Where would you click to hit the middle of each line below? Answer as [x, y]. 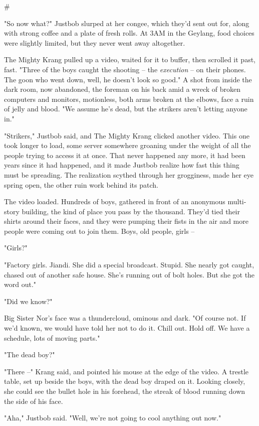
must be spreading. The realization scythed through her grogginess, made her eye [129, 174]
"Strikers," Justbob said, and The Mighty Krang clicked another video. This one [127, 135]
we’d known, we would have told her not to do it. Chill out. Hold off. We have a [127, 328]
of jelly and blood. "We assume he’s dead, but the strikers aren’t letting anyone [126, 109]
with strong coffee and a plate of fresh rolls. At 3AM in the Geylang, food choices [129, 33]
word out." [20, 284]
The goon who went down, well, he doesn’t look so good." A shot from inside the [128, 79]
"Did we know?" [28, 301]
